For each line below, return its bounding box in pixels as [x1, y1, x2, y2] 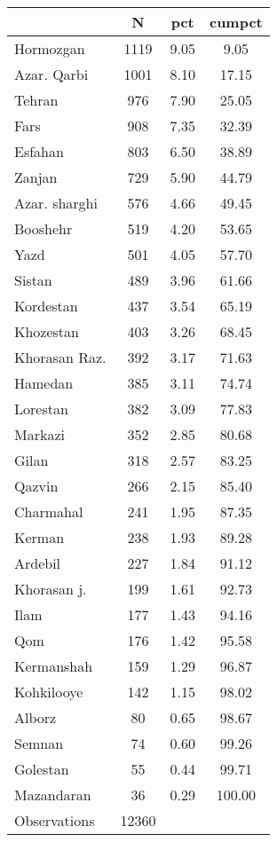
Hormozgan [14, 38, 85, 59]
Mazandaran [14, 784, 91, 805]
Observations [14, 810, 95, 830]
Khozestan [14, 321, 79, 342]
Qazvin [14, 476, 59, 496]
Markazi [14, 424, 65, 445]
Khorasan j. [14, 578, 87, 599]
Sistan [14, 270, 52, 290]
